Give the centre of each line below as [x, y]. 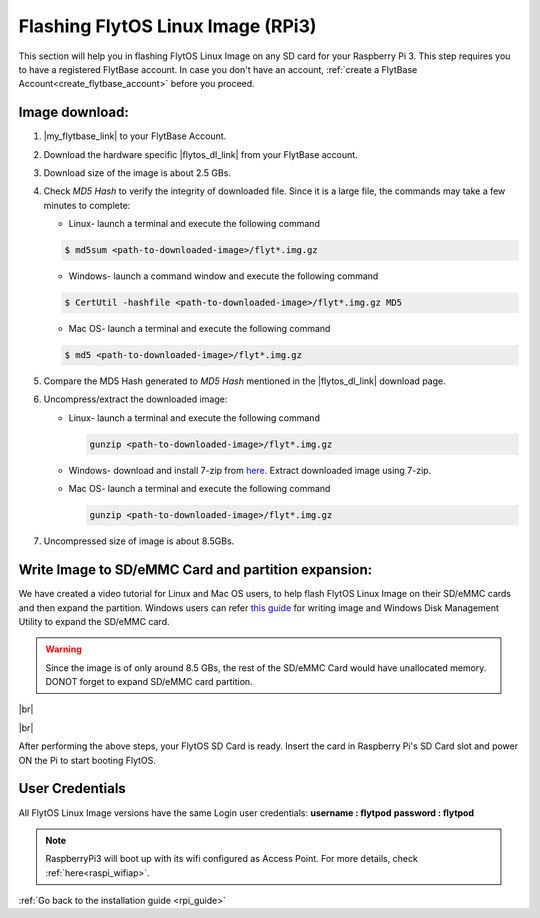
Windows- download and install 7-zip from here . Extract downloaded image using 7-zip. [250, 470]
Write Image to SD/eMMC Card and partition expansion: [195, 570]
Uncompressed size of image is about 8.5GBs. [139, 541]
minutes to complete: [87, 205]
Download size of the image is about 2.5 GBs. [137, 173]
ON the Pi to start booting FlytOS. [87, 760]
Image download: [73, 112]
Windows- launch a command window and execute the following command [223, 276]
